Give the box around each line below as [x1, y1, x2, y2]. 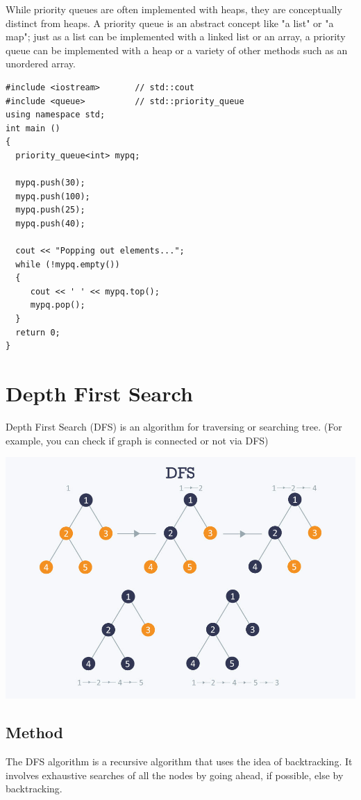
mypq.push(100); [15, 191, 90, 201]
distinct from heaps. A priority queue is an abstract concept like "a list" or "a [6, 15, 334, 30]
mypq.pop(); [30, 300, 85, 310]
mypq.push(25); [15, 205, 85, 215]
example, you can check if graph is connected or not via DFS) [6, 433, 269, 447]
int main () [6, 123, 60, 133]
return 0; [15, 327, 60, 337]
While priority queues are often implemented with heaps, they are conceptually [6, 2, 342, 16]
